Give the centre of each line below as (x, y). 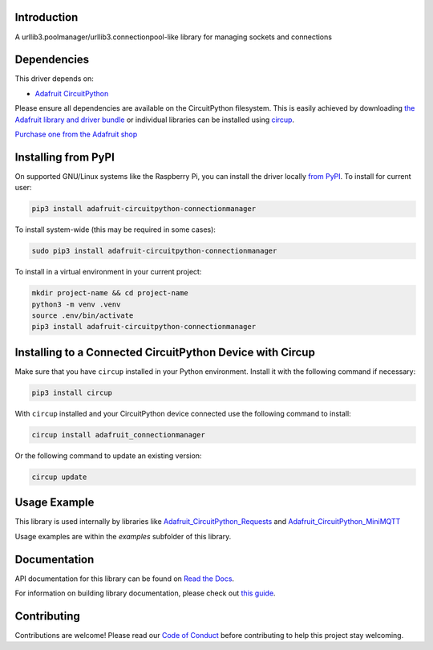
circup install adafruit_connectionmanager (119, 435)
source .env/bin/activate (83, 315)
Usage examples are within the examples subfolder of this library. (123, 536)
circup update (59, 477)
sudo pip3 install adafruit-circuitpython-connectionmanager (154, 251)
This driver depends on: (54, 79)
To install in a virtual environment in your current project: (108, 272)
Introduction (47, 17)
